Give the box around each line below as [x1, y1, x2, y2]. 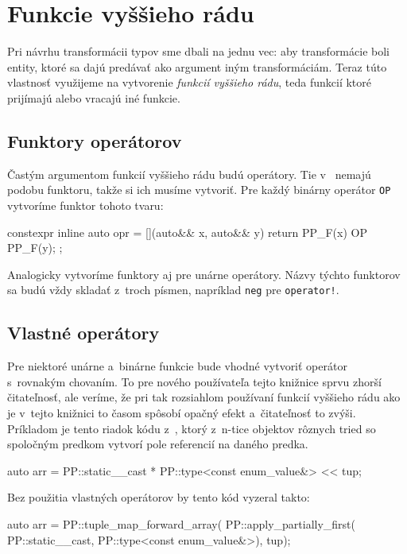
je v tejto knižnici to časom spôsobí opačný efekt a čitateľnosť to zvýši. [7, 404, 356, 420]
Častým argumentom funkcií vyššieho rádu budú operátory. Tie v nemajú [7, 165, 371, 182]
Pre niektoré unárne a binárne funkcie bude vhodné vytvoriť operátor [7, 358, 347, 374]
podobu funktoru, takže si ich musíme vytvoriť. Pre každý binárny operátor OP [7, 181, 391, 198]
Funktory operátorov [7, 128, 182, 153]
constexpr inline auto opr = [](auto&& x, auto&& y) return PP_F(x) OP [7, 223, 367, 240]
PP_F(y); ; [7, 239, 63, 256]
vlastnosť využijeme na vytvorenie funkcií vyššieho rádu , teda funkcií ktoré [7, 74, 371, 91]
